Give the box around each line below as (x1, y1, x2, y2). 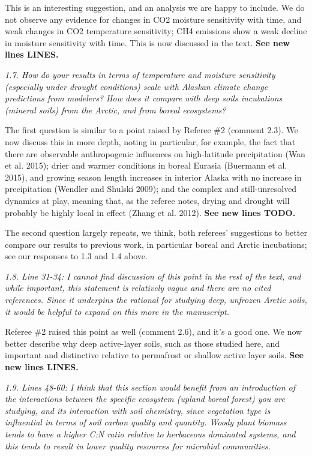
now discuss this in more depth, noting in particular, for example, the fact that (5, 135, 296, 148)
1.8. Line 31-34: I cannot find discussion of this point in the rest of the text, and (5, 269, 301, 282)
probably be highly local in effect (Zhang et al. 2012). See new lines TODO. (5, 206, 296, 218)
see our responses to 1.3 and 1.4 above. (5, 250, 148, 262)
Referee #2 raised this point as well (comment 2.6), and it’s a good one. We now (5, 325, 302, 338)
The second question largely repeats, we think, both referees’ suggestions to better (5, 226, 307, 239)
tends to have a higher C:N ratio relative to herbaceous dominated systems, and (5, 428, 296, 440)
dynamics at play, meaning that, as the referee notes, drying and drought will (5, 194, 290, 206)
